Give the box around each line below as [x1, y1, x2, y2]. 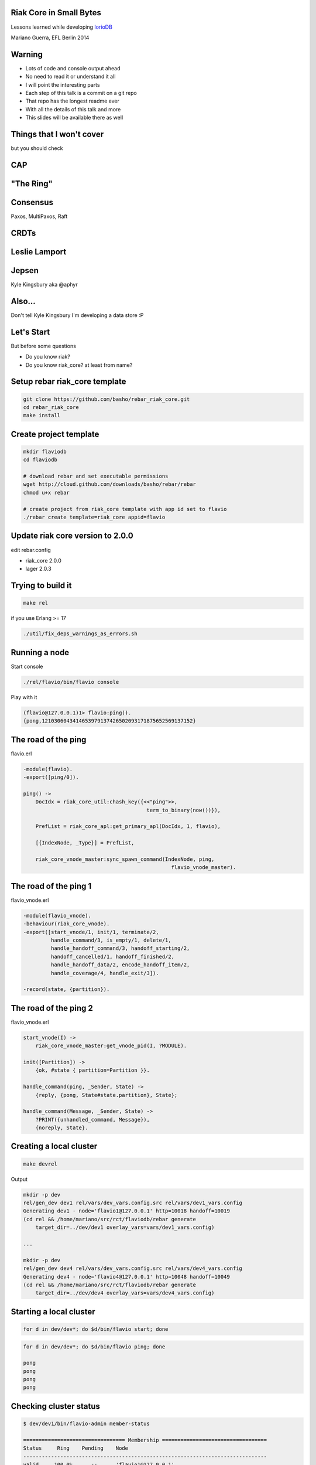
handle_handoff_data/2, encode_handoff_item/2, [50, 962, 190, 968]
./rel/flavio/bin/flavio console [23, 679, 119, 685]
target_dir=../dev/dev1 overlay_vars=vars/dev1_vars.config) [35, 1224, 215, 1231]
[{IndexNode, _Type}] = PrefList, [35, 840, 135, 846]
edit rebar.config [11, 546, 51, 553]
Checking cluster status [11, 1401, 101, 1411]
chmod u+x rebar [23, 489, 70, 496]
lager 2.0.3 [25, 565, 52, 573]
